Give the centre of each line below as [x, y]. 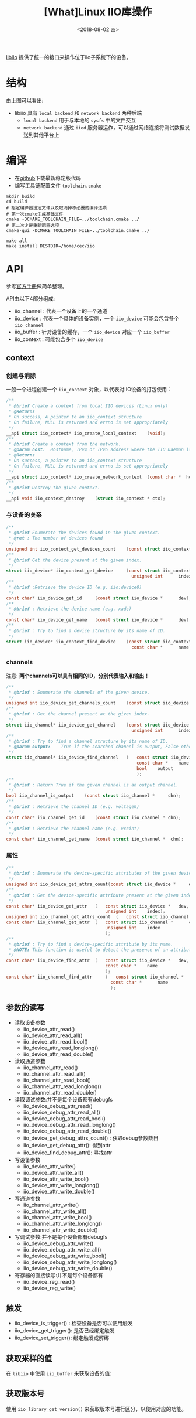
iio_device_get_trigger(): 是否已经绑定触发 [64, 1331]
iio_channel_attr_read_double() [60, 1093]
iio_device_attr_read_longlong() [61, 1048]
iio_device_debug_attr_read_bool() [64, 1119]
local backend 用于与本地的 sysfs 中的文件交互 [80, 120]
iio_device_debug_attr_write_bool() [65, 1256]
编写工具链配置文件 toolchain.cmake [58, 185]
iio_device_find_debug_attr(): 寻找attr [68, 1153]
